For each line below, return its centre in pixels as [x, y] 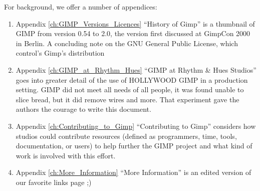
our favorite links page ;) [54, 182]
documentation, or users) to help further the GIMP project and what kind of [134, 146]
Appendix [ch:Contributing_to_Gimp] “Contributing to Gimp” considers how [136, 126]
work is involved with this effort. [66, 155]
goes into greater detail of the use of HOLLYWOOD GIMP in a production [132, 79]
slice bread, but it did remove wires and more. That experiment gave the [127, 99]
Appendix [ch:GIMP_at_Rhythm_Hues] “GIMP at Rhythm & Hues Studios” [136, 69]
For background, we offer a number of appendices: [81, 7]
